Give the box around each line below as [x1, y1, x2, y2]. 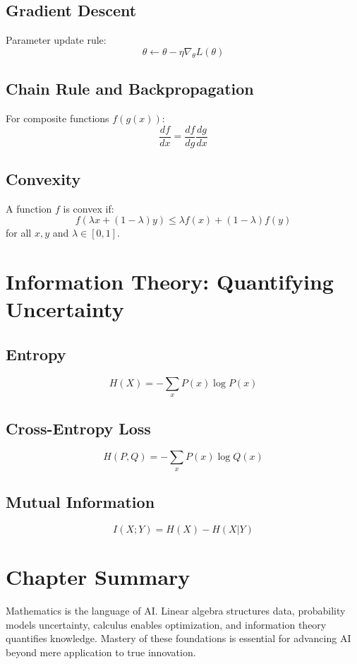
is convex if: [63, 201, 114, 215]
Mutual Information [6, 491, 155, 513]
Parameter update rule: [6, 32, 107, 47]
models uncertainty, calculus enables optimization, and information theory [6, 617, 327, 632]
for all [6, 225, 32, 240]
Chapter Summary [6, 562, 190, 591]
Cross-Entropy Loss [6, 417, 151, 439]
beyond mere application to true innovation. [6, 644, 196, 659]
